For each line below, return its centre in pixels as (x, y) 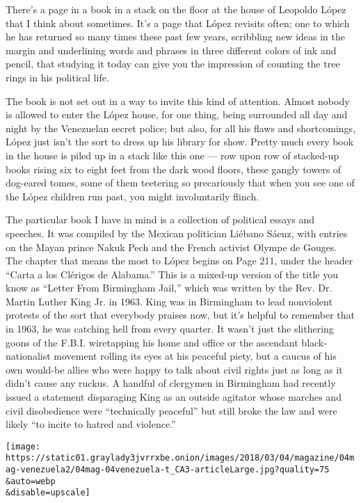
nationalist (28, 356)
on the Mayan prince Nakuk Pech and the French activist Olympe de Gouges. (171, 247)
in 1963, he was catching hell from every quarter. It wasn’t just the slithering (170, 329)
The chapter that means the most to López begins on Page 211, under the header (179, 261)
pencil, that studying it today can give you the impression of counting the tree (173, 64)
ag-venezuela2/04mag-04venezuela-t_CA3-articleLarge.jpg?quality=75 (168, 470)
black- (314, 342)
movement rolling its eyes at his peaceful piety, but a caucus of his (195, 356)
